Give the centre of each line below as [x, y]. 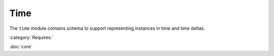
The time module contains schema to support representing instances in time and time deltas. [107, 28]
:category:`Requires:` [31, 37]
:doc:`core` [21, 47]
